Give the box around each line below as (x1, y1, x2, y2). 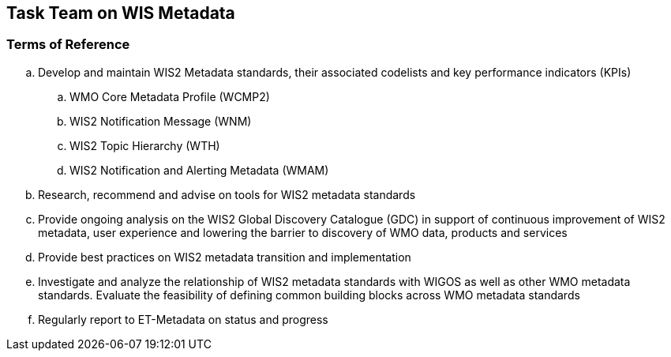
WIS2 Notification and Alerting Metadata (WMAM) (69, 163, 329, 177)
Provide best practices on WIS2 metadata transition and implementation (38, 250, 411, 264)
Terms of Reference (6, 36, 130, 53)
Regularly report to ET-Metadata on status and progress (38, 312, 328, 326)
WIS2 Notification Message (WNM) (69, 114, 252, 128)
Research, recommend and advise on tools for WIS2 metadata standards (38, 187, 416, 201)
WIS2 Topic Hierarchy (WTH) (69, 138, 220, 152)
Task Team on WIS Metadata (6, 3, 235, 23)
